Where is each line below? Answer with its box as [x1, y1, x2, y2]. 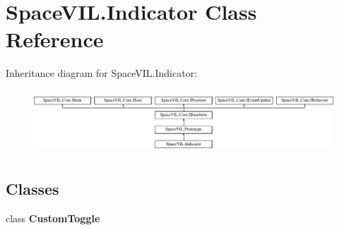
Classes [6, 178, 59, 200]
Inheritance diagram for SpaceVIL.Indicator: [6, 66, 198, 80]
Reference [6, 25, 104, 54]
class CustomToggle [6, 211, 100, 226]
